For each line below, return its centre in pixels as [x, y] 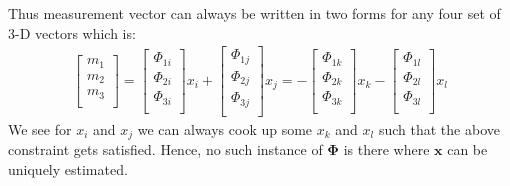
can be [467, 149]
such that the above [439, 128]
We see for [40, 128]
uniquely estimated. [68, 168]
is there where [386, 149]
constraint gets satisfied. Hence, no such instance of [165, 149]
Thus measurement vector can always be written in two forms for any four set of [254, 13]
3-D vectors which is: [72, 32]
